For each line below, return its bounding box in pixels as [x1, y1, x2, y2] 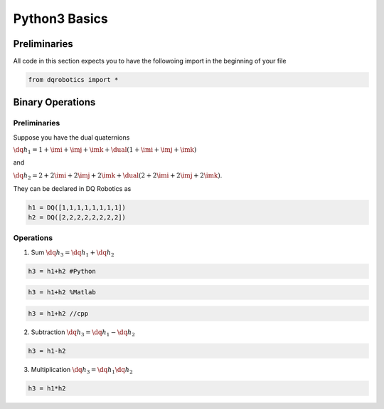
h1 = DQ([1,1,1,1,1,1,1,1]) [28, 203, 126, 212]
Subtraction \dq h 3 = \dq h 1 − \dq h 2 [31, 328, 135, 338]
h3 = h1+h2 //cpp [28, 309, 89, 317]
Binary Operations [13, 96, 96, 108]
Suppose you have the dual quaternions [13, 133, 130, 142]
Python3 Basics [13, 11, 108, 26]
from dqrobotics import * [28, 76, 119, 84]
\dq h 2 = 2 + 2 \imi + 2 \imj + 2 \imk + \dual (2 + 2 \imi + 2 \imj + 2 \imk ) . [13, 171, 223, 182]
